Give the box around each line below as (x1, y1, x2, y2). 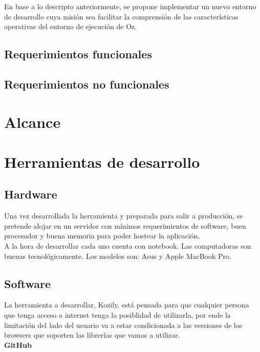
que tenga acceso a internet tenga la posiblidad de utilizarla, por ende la (4, 310, 231, 320)
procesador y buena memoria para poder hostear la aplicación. (4, 230, 200, 241)
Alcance (4, 111, 61, 132)
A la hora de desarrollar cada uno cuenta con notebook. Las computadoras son (4, 240, 251, 251)
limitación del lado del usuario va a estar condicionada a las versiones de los (4, 319, 243, 330)
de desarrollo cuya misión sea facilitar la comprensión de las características (4, 11, 239, 21)
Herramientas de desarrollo (4, 151, 200, 172)
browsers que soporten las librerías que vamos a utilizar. (4, 329, 180, 340)
